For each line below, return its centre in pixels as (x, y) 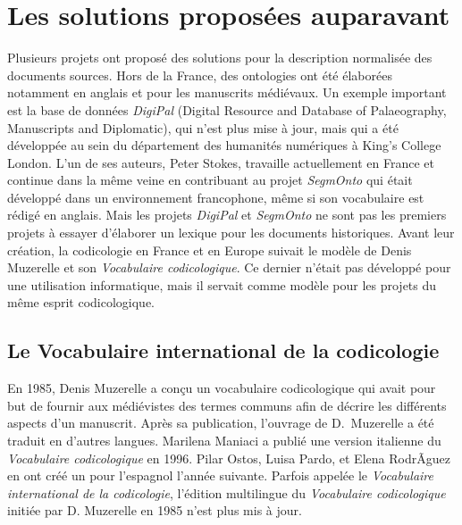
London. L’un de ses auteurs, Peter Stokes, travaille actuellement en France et (221, 162)
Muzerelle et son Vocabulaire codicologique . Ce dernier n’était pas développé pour (229, 267)
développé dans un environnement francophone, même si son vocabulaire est (216, 197)
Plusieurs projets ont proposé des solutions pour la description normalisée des (220, 58)
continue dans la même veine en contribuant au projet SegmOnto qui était (210, 180)
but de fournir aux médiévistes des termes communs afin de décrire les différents (227, 405)
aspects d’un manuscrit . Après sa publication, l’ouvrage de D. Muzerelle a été (221, 423)
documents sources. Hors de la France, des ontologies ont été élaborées (200, 75)
